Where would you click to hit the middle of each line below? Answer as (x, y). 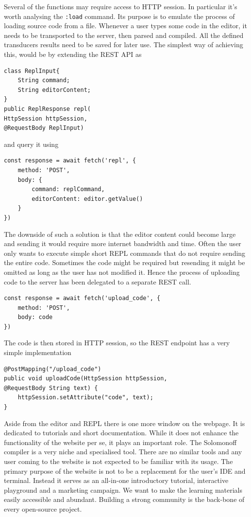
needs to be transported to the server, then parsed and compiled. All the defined (124, 35)
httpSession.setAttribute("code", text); (85, 398)
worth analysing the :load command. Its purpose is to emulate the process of (119, 16)
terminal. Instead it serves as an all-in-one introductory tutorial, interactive (116, 480)
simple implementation (38, 352)
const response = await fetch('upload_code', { (82, 298)
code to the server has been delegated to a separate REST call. (98, 281)
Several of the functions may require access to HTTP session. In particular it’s (121, 6)
